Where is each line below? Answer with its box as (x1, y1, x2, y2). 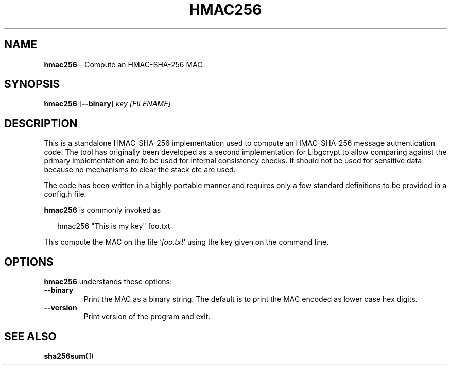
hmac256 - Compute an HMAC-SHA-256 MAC (44, 60, 203, 69)
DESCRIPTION (4, 117, 78, 130)
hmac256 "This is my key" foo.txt (57, 222, 170, 231)
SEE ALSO (4, 329, 57, 343)
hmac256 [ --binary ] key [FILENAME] (44, 99, 171, 108)
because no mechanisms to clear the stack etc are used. (44, 165, 236, 174)
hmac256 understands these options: (44, 277, 172, 286)
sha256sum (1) (44, 351, 94, 360)
